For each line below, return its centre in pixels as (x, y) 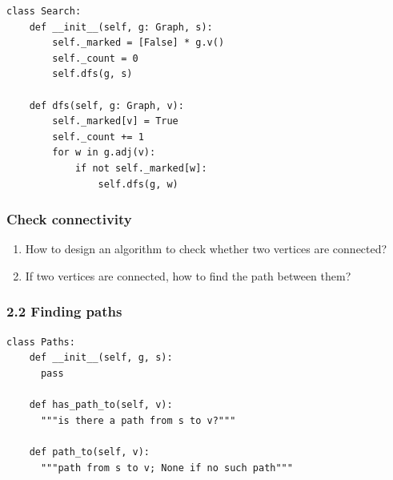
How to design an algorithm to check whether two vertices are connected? (206, 249)
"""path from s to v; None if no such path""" (166, 468)
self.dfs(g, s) (92, 74)
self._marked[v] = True (115, 121)
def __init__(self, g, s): (101, 358)
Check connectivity (69, 219)
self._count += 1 (98, 137)
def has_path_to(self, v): (101, 405)
